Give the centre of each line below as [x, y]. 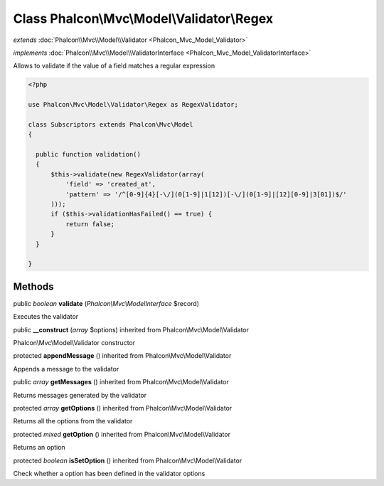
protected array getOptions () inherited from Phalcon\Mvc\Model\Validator [123, 408]
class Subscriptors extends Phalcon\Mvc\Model [111, 124]
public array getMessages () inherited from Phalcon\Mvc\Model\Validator [121, 382]
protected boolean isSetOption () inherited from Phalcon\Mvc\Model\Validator [128, 460]
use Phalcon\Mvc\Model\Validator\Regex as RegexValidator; [133, 105]
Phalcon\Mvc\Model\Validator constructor [74, 343]
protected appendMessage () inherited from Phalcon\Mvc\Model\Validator [122, 356]
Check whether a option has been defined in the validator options [109, 473]
